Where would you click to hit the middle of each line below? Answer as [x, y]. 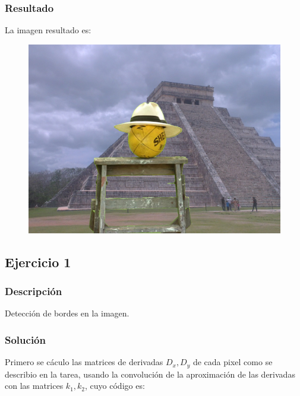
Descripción [34, 291]
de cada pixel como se [233, 362]
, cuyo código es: [115, 386]
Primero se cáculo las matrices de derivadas [84, 362]
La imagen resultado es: [48, 30]
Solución [25, 339]
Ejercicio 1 [38, 262]
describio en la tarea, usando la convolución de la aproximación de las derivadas [150, 374]
